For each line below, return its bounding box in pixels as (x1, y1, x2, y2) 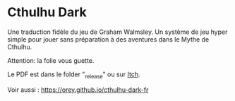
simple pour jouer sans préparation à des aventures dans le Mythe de (7, 35, 210, 43)
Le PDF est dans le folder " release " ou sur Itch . (7, 70, 140, 80)
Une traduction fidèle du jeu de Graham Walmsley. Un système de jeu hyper (7, 28, 228, 36)
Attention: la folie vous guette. (7, 56, 95, 64)
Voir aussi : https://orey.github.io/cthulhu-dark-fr (7, 85, 149, 94)
